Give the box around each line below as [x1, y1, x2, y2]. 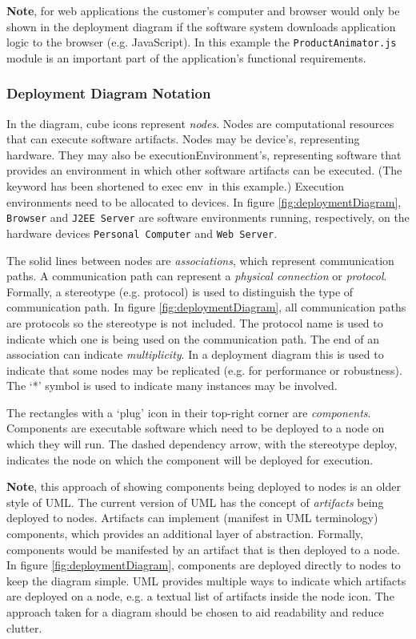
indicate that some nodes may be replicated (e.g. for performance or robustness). [6, 361, 402, 378]
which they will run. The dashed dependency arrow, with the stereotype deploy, [6, 436, 398, 452]
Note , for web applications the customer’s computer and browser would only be [6, 2, 400, 18]
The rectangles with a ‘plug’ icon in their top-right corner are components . [6, 404, 371, 420]
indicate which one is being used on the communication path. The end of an [6, 330, 380, 347]
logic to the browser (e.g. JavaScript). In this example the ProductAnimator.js [6, 34, 397, 50]
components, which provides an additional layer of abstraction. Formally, [6, 525, 363, 542]
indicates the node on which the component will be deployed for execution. [6, 451, 374, 468]
